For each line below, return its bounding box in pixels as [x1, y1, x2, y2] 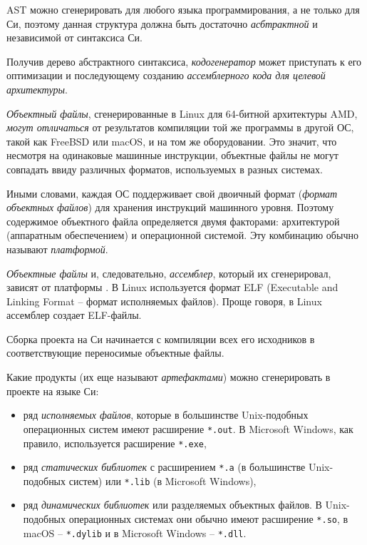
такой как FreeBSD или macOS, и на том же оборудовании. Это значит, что [6, 133, 337, 148]
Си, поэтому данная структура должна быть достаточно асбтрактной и [6, 16, 318, 31]
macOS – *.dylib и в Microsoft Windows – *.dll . [23, 525, 247, 540]
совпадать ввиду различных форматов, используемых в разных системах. [6, 161, 323, 176]
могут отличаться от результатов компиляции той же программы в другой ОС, [6, 120, 354, 135]
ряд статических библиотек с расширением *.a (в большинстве [23, 459, 306, 474]
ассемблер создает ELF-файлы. [6, 307, 142, 322]
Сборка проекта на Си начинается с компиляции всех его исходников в [6, 331, 315, 346]
